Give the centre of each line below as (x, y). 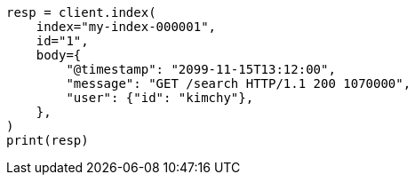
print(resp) (48, 140)
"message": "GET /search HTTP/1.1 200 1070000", (239, 83)
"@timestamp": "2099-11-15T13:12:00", (201, 69)
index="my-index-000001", (126, 27)
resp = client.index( (81, 12)
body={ (59, 55)
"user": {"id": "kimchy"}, (160, 98)
